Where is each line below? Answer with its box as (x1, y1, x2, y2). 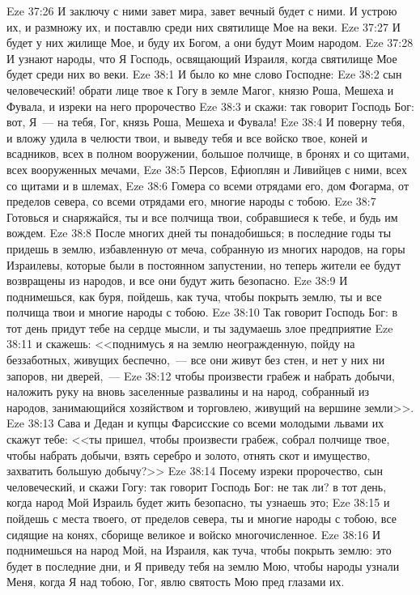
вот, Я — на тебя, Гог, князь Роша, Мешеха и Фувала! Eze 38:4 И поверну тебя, (6, 113, 405, 130)
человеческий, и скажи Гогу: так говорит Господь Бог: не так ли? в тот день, (6, 478, 387, 495)
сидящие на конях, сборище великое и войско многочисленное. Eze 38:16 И (6, 525, 381, 542)
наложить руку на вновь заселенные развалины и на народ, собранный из (6, 383, 369, 400)
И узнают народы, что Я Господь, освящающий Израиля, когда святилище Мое (6, 49, 397, 66)
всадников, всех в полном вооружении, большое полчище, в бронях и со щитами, (6, 145, 409, 162)
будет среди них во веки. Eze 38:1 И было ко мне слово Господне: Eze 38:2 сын (6, 66, 402, 83)
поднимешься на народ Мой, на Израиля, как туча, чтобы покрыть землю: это (6, 542, 392, 559)
